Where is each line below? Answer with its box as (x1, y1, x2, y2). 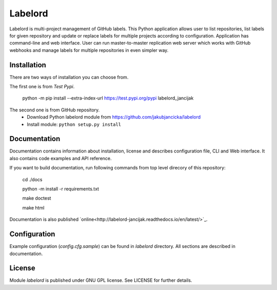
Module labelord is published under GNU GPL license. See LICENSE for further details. (9, 277, 192, 283)
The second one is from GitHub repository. (9, 107, 100, 113)
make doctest (22, 195, 51, 201)
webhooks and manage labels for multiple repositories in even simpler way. (9, 47, 169, 53)
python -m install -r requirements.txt (22, 186, 100, 192)
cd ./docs (22, 176, 43, 182)
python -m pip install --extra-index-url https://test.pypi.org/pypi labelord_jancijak (22, 95, 194, 101)
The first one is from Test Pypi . (9, 84, 75, 90)
